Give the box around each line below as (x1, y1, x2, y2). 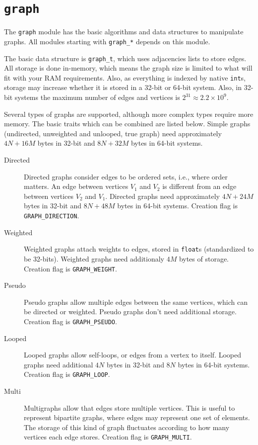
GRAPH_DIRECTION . (24, 210, 79, 220)
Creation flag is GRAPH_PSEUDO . (24, 316, 117, 326)
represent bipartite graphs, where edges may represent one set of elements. (24, 412, 250, 423)
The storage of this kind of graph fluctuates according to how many (24, 422, 230, 432)
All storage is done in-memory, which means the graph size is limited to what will (4, 63, 253, 73)
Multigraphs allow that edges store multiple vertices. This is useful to (24, 402, 235, 413)
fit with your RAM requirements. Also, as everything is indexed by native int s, (4, 72, 246, 83)
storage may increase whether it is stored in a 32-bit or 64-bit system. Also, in (4, 82, 242, 92)
